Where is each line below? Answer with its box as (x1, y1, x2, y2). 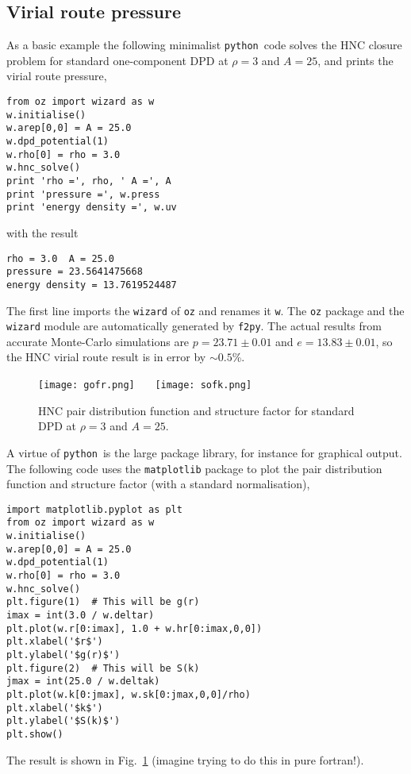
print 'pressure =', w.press (6, 188, 160, 200)
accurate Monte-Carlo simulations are (6, 333, 190, 349)
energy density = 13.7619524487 (6, 279, 177, 291)
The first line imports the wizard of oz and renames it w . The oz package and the (6, 302, 405, 318)
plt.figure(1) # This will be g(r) (6, 596, 200, 608)
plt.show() (6, 728, 63, 740)
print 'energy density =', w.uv (6, 202, 177, 214)
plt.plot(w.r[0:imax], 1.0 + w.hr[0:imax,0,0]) (6, 622, 263, 634)
